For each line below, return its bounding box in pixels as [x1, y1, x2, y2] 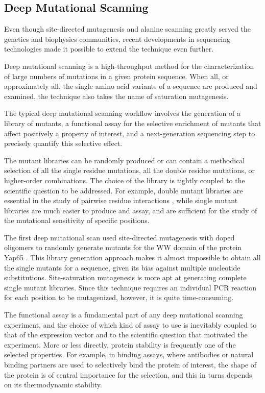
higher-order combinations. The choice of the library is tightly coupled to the [4, 175, 245, 185]
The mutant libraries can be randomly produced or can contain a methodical [4, 155, 245, 165]
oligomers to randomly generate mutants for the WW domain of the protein [4, 242, 242, 253]
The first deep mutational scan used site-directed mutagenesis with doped [4, 232, 235, 242]
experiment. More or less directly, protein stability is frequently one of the [4, 339, 236, 350]
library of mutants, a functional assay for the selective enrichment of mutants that [4, 117, 261, 128]
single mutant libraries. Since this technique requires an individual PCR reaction [4, 282, 257, 292]
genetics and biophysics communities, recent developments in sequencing [4, 33, 231, 44]
